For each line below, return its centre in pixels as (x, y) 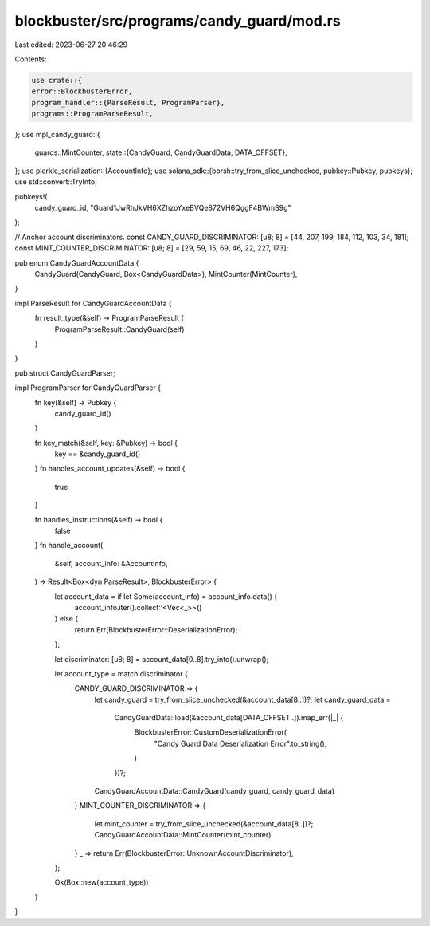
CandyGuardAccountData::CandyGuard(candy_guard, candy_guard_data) (214, 791)
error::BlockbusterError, (82, 91)
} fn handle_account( (69, 546)
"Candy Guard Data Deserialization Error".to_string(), (240, 743)
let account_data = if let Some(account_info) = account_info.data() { (166, 596)
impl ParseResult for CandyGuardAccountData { (93, 303)
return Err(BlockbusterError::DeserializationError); (156, 629)
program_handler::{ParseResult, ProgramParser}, (128, 102)
